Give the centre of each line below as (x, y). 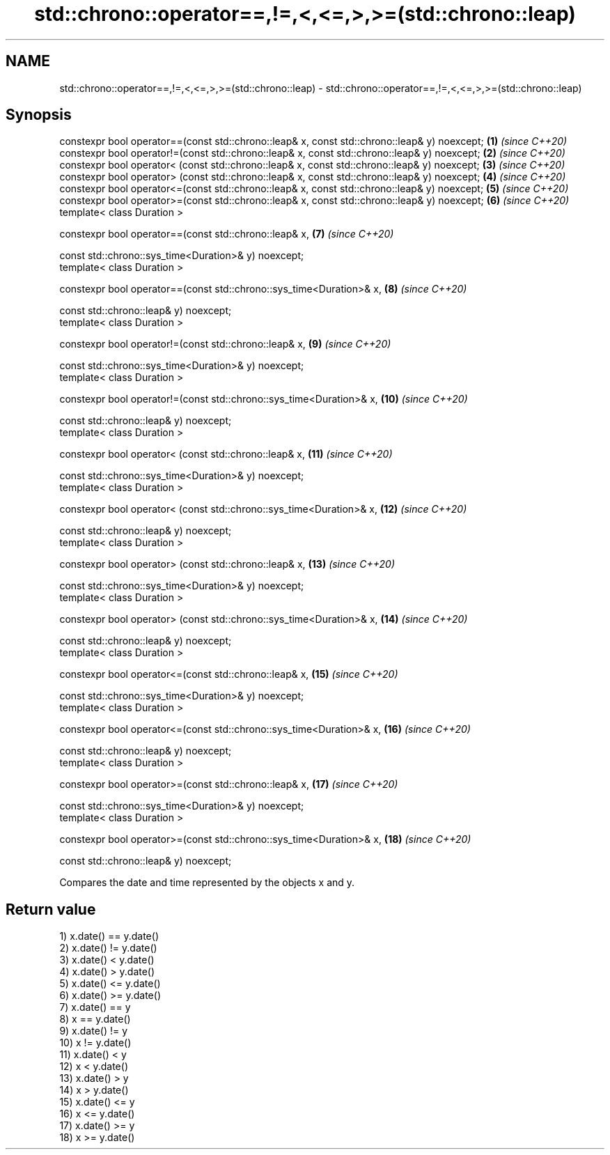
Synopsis (39, 115)
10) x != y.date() (95, 1043)
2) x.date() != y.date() (108, 948)
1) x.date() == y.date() (109, 936)
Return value (51, 909)
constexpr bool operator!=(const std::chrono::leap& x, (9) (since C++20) (225, 344)
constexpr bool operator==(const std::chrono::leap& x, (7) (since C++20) (227, 234)
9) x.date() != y (94, 1031)
